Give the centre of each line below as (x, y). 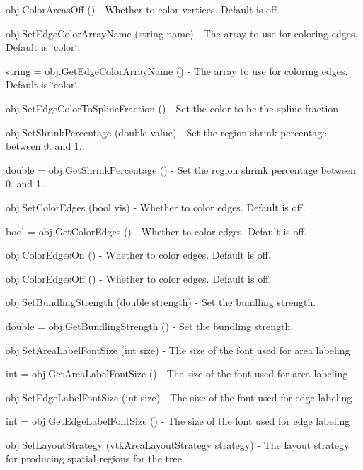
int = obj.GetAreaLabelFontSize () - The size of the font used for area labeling (177, 374)
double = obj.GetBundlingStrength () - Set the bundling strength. (150, 325)
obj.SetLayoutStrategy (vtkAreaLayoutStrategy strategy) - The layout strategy (178, 444)
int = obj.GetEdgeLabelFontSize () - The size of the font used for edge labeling (178, 421)
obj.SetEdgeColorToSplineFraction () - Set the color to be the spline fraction (172, 108)
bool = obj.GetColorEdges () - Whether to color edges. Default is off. (156, 231)
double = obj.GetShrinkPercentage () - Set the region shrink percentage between (181, 169)
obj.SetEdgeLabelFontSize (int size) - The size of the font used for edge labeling (179, 397)
